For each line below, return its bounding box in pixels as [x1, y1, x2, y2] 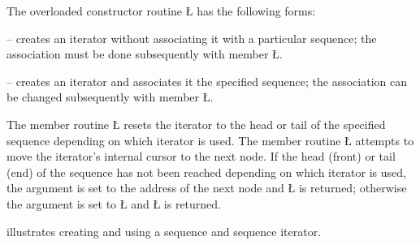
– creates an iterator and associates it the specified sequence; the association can [6, 72, 407, 89]
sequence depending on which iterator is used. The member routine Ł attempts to [6, 131, 414, 148]
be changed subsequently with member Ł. [6, 88, 214, 105]
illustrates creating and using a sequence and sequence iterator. [6, 222, 322, 239]
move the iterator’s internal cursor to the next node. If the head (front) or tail [6, 148, 396, 165]
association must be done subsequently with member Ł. [6, 45, 283, 62]
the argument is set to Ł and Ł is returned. [6, 195, 221, 212]
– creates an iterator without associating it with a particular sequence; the [6, 29, 377, 46]
